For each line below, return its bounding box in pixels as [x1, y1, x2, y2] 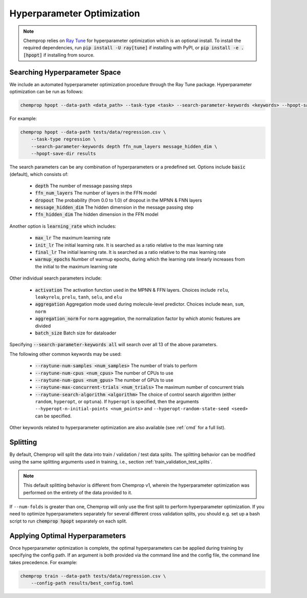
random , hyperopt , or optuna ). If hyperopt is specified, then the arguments [35, 398, 199, 405]
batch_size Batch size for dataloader [35, 330, 117, 336]
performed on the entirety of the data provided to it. [23, 489, 133, 495]
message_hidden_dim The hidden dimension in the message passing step [35, 204, 194, 210]
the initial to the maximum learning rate [35, 263, 118, 269]
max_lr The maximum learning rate [35, 235, 111, 241]
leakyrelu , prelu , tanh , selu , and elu [35, 294, 122, 300]
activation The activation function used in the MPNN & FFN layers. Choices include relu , [35, 287, 230, 293]
